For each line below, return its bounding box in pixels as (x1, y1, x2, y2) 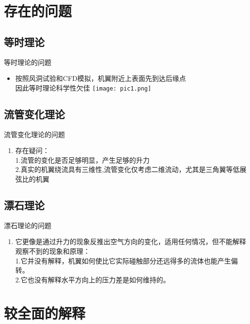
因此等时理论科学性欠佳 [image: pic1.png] (15, 82, 152, 93)
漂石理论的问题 (4, 220, 51, 230)
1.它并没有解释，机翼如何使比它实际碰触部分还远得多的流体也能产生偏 (15, 255, 238, 265)
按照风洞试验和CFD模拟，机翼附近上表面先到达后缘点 (15, 73, 186, 83)
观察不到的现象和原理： (15, 246, 90, 256)
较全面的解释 (4, 303, 86, 323)
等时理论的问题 (4, 57, 51, 67)
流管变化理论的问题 (4, 129, 65, 139)
